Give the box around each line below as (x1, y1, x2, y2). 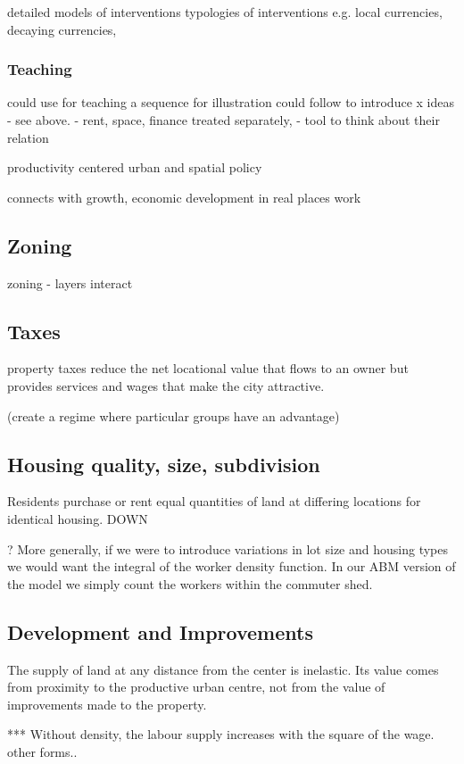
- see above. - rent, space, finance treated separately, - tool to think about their (7, 111, 440, 129)
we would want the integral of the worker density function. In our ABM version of (7, 557, 456, 576)
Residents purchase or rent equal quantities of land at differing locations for (7, 492, 421, 511)
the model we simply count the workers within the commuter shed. (7, 574, 373, 593)
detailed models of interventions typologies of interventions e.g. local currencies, (7, 3, 443, 21)
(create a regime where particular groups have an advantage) (7, 406, 340, 425)
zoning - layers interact (7, 273, 133, 292)
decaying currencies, (7, 20, 117, 38)
